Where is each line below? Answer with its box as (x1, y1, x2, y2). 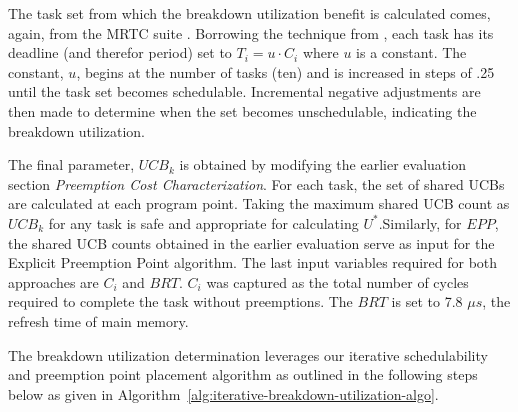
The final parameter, (8, 154, 135, 175)
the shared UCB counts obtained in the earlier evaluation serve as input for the (8, 232, 495, 253)
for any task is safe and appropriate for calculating (48, 212, 359, 233)
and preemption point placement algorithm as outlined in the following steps (8, 364, 478, 385)
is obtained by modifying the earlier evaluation (179, 154, 466, 175)
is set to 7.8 (391, 291, 463, 312)
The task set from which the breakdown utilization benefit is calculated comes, (8, 3, 491, 23)
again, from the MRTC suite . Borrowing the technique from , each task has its (8, 22, 494, 43)
